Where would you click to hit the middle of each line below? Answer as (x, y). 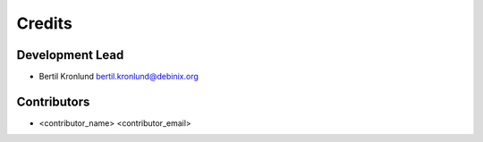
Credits (45, 23)
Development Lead (70, 55)
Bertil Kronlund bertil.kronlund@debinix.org (119, 77)
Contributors (53, 101)
